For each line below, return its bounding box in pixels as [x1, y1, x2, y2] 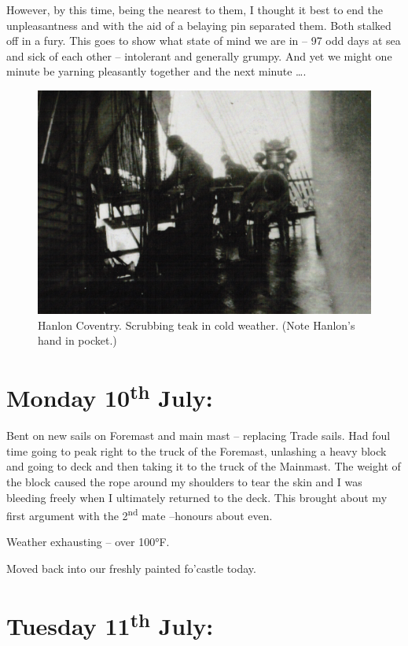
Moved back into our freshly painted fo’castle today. [6, 560, 256, 577]
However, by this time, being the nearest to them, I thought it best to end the [6, 2, 383, 17]
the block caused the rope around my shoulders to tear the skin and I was [6, 474, 362, 490]
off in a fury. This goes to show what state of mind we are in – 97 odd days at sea [6, 32, 401, 49]
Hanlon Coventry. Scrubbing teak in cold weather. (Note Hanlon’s [38, 316, 355, 333]
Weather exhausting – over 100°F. [6, 533, 170, 550]
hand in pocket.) [38, 332, 117, 349]
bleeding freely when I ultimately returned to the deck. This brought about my [6, 489, 388, 505]
